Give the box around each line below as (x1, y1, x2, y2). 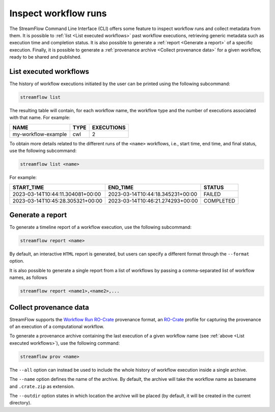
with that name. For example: (9, 115, 71, 121)
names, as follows (9, 274, 48, 280)
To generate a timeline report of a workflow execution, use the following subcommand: (9, 224, 192, 230)
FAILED (204, 190, 221, 197)
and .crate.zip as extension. (9, 383, 75, 390)
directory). (9, 400, 32, 406)
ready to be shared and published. (9, 54, 81, 60)
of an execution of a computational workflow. (9, 324, 104, 330)
